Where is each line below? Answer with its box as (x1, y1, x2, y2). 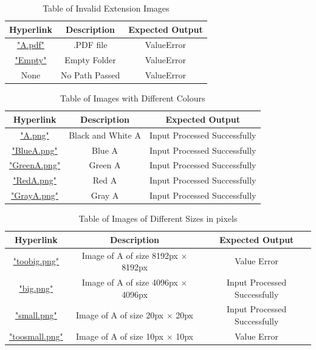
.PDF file (73, 38, 108, 51)
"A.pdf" (16, 38, 44, 51)
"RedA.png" (13, 174, 57, 187)
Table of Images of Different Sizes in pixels (78, 212, 238, 225)
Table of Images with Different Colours (60, 92, 205, 105)
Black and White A (69, 128, 141, 141)
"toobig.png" (13, 255, 60, 267)
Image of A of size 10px (76, 329, 163, 342)
